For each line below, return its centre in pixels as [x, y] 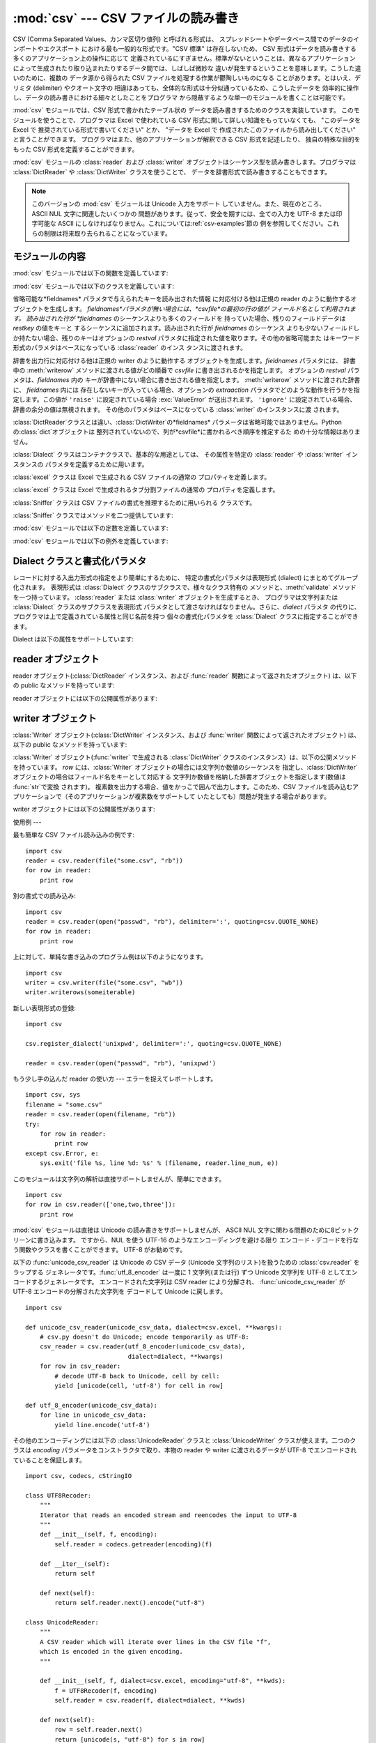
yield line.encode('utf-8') [102, 1425]
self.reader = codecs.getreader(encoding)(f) [133, 1544]
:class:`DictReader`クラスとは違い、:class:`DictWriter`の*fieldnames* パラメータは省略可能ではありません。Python [178, 422]
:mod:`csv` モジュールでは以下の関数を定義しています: [91, 273]
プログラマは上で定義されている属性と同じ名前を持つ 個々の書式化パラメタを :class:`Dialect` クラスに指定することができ [186, 616]
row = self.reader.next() [99, 1730]
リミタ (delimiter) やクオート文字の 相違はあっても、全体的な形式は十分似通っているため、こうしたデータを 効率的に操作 [186, 88]
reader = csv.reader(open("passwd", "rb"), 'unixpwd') [121, 1063]
